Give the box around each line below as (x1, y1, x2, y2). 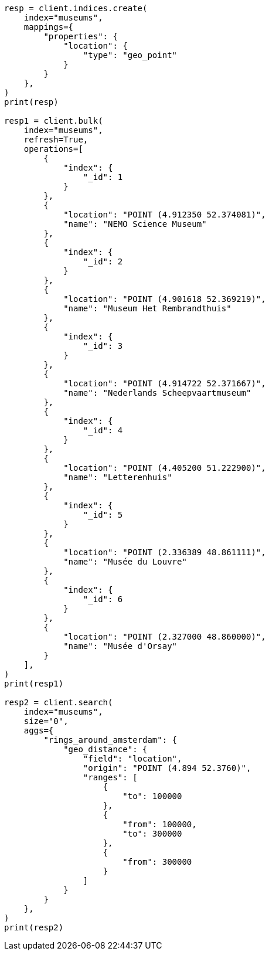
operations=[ (23, 144, 83, 154)
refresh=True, (23, 135, 88, 144)
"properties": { (43, 32, 118, 41)
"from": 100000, (122, 820, 197, 829)
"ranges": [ (83, 773, 138, 782)
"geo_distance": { (63, 745, 148, 754)
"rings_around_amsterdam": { (43, 735, 178, 745)
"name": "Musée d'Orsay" (63, 641, 178, 651)
